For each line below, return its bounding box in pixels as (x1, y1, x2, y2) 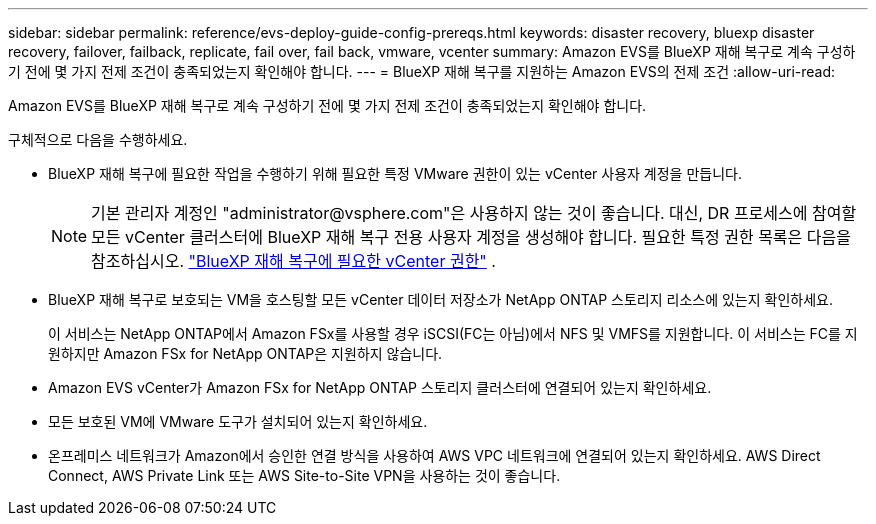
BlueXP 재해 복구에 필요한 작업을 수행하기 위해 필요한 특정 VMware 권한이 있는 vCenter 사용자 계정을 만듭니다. (48, 165, 742, 182)
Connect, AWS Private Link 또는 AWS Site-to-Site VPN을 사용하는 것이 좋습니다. (48, 467, 561, 484)
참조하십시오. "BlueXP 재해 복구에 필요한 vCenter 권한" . (91, 251, 496, 271)
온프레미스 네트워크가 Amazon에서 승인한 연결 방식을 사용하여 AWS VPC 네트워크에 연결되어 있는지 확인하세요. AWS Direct (48, 447, 821, 464)
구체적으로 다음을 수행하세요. (8, 131, 188, 148)
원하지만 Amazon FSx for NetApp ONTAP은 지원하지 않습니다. (48, 345, 443, 362)
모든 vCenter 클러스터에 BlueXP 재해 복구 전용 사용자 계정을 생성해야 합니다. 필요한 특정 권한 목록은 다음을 (91, 227, 851, 247)
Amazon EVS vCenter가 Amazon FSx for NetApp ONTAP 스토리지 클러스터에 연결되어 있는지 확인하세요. (48, 379, 712, 396)
